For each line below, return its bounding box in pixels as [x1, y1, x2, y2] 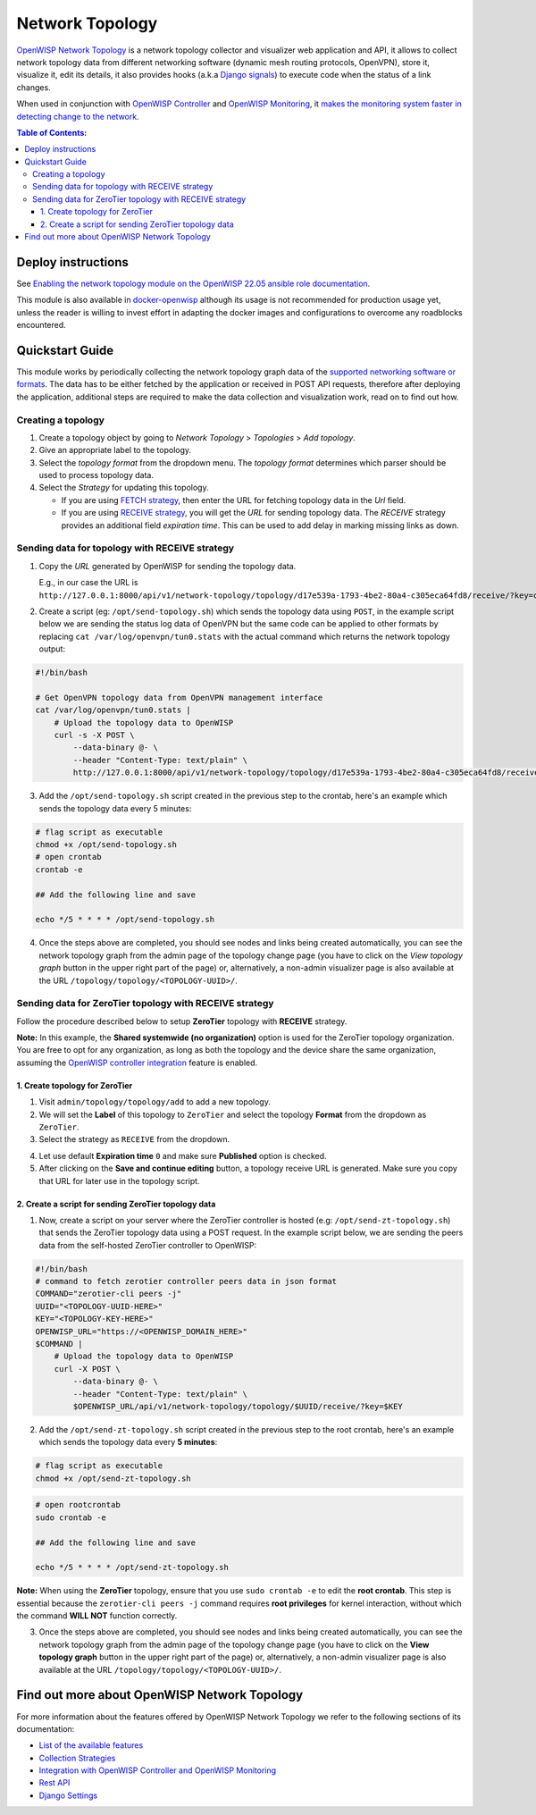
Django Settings [38, 1790, 98, 1801]
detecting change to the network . [16, 111, 139, 122]
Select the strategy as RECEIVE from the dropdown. [38, 1134, 230, 1145]
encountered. [16, 320, 66, 331]
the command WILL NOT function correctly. [16, 1610, 178, 1621]
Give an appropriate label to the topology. [38, 445, 192, 456]
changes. [16, 81, 51, 93]
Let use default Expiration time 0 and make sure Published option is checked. [38, 1150, 327, 1161]
